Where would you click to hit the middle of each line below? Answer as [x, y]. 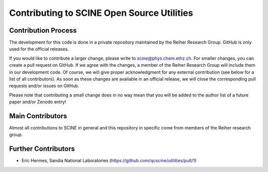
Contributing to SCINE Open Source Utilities [101, 13]
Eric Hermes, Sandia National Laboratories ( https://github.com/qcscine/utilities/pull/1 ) [109, 161]
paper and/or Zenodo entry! [38, 102]
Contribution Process [43, 30]
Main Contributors [38, 116]
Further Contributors [42, 149]
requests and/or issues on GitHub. [44, 86]
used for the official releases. [39, 49]
